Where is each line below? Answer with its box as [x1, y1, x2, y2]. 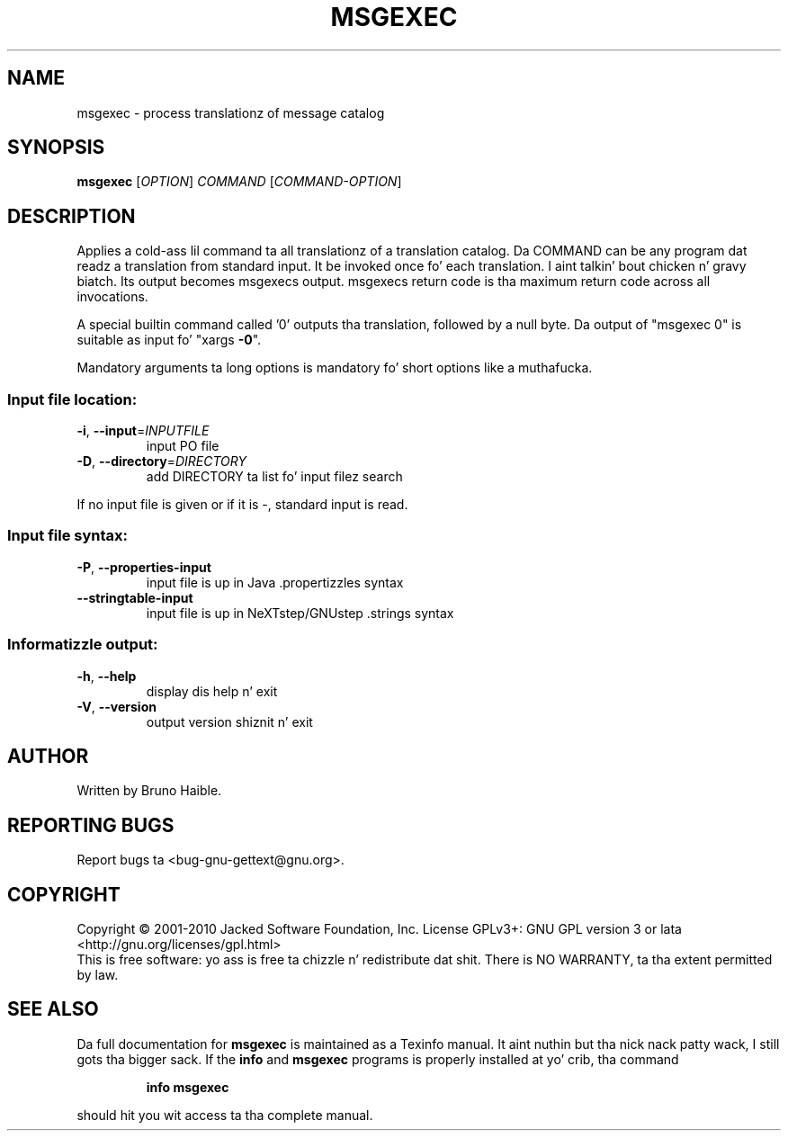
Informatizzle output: [7, 635, 158, 654]
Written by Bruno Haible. [76, 783, 222, 799]
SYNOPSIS [7, 136, 105, 159]
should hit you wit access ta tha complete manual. [76, 1107, 373, 1123]
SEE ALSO [7, 998, 99, 1021]
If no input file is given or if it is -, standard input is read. [76, 497, 408, 513]
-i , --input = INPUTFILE [76, 423, 210, 439]
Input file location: [7, 390, 138, 408]
